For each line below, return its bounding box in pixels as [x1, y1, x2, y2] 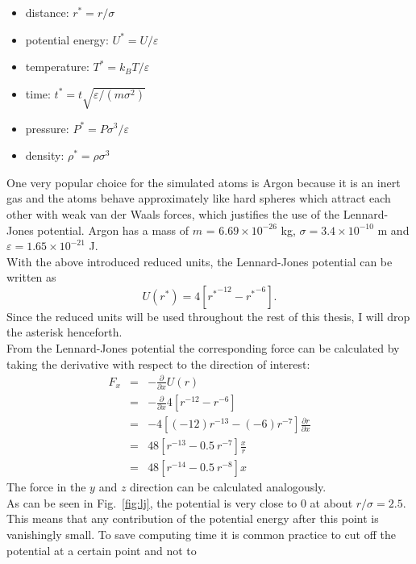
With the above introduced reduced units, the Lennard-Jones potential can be [6, 253, 393, 269]
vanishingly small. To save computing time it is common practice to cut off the [6, 526, 396, 543]
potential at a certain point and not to [6, 541, 197, 558]
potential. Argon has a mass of [37, 221, 189, 238]
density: [25, 147, 64, 164]
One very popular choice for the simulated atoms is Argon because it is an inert [6, 173, 401, 190]
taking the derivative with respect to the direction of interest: [6, 355, 310, 372]
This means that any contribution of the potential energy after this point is [6, 510, 379, 527]
